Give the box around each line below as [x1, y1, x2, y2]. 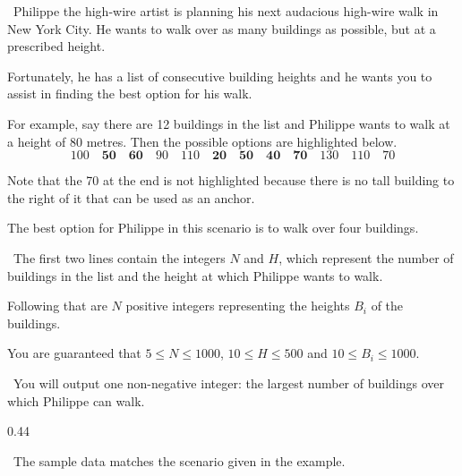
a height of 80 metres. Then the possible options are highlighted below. [7, 132, 398, 150]
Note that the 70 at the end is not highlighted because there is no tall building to [7, 171, 455, 190]
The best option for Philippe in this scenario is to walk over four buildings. [7, 218, 419, 237]
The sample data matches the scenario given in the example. [13, 451, 346, 470]
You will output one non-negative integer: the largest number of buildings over [13, 373, 445, 392]
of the [371, 296, 404, 315]
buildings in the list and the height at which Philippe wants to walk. [7, 266, 383, 285]
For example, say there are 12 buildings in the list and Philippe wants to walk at [7, 114, 450, 132]
